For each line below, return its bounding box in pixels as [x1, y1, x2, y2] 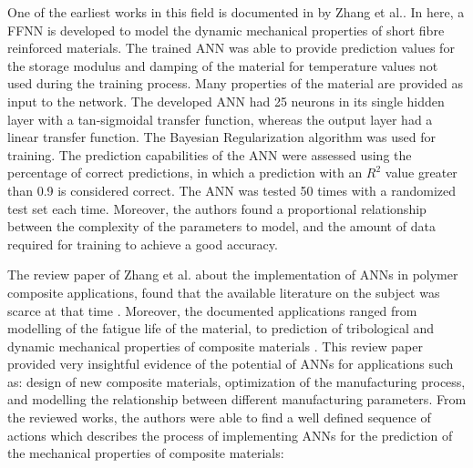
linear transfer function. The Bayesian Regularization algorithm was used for [7, 127, 436, 147]
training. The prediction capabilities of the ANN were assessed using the [7, 145, 412, 164]
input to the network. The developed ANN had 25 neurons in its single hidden [7, 91, 445, 110]
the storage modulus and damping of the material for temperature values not [7, 56, 438, 75]
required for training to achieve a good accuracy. [7, 234, 278, 253]
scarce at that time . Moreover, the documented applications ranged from [7, 300, 417, 320]
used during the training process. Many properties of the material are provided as [7, 74, 464, 93]
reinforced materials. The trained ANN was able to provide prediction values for [7, 38, 455, 57]
